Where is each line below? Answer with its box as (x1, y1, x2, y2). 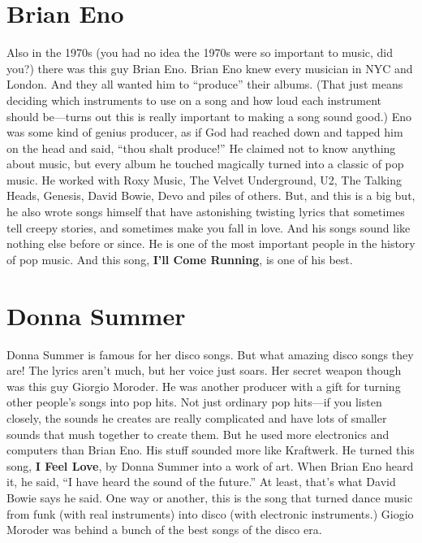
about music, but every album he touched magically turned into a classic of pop (6, 155, 404, 172)
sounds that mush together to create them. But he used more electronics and (6, 425, 390, 442)
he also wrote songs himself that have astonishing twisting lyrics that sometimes (6, 203, 405, 220)
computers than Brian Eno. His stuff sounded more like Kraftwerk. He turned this (6, 441, 415, 458)
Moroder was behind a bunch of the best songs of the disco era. (6, 521, 322, 538)
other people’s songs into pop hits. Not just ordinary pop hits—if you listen (6, 393, 382, 411)
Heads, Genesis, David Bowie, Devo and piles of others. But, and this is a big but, (6, 187, 416, 204)
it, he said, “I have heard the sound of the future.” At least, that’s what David (6, 473, 396, 490)
